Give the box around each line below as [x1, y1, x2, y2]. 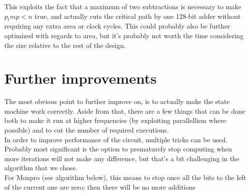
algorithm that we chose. [4, 163, 77, 173]
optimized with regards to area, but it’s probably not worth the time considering [4, 30, 244, 40]
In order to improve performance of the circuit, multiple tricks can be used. [4, 134, 228, 144]
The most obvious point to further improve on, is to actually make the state [4, 96, 230, 106]
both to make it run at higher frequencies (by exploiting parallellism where [4, 115, 226, 125]
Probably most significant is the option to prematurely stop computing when [4, 144, 232, 154]
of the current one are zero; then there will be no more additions [4, 181, 196, 192]
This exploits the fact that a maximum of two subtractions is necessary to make [4, 1, 241, 11]
